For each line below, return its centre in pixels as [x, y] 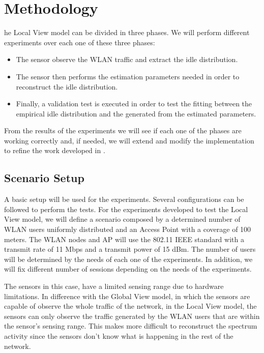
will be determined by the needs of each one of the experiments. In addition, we [128, 259]
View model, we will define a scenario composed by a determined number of [122, 219]
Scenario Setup [44, 178]
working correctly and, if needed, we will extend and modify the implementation [129, 140]
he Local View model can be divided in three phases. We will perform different [127, 32]
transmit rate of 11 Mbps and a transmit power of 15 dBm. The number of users [130, 249]
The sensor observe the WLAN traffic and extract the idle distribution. [127, 59]
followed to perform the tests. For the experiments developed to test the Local [126, 209]
